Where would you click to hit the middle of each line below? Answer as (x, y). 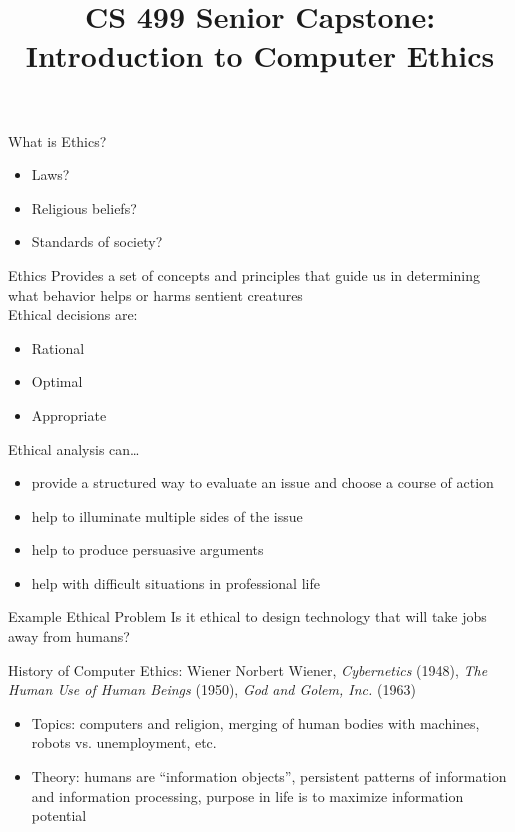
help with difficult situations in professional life (175, 582)
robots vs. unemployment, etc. (124, 742)
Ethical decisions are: (73, 314)
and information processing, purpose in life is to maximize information (247, 795)
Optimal (57, 381)
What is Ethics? (57, 140)
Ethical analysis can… (74, 448)
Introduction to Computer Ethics (260, 55)
